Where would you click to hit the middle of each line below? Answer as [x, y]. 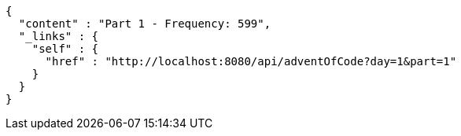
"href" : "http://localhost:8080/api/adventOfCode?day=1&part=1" [251, 61]
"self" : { [65, 49]
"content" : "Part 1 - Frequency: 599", [145, 24]
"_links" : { [59, 36]
